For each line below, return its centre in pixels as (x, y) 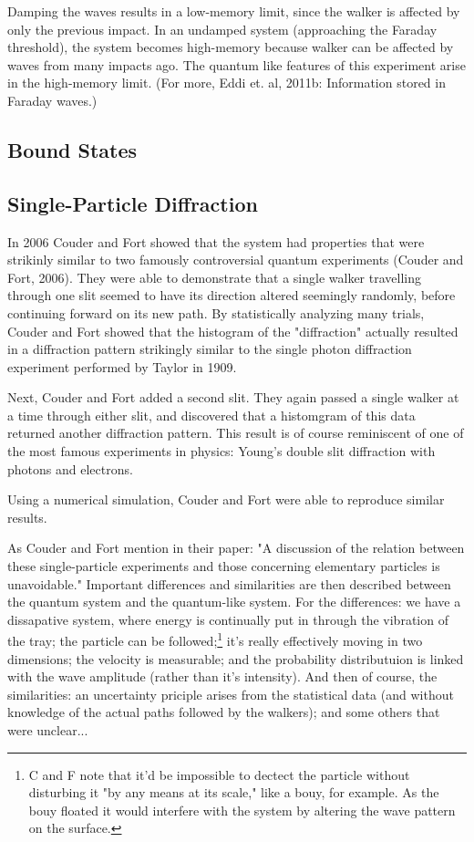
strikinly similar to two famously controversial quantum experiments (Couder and (236, 260)
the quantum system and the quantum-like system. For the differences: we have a (234, 602)
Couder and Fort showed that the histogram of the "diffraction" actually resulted (233, 331)
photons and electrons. (70, 468)
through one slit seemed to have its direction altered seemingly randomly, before (232, 295)
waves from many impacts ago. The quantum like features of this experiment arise (237, 64)
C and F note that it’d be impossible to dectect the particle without (219, 774)
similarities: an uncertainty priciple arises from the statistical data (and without (231, 694)
